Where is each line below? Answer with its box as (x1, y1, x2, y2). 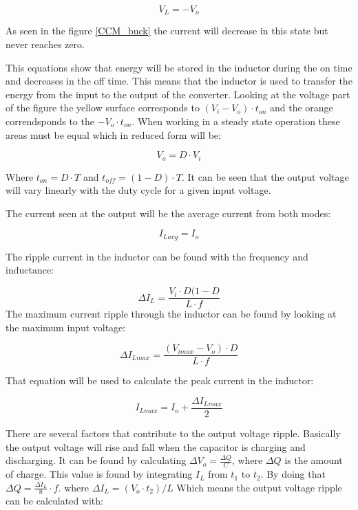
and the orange (269, 100, 333, 115)
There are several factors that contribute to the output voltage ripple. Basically (6, 426, 341, 441)
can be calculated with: (6, 494, 103, 508)
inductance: (6, 263, 54, 277)
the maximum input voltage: (6, 320, 126, 334)
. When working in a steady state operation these (131, 114, 340, 129)
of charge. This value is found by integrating (6, 467, 193, 481)
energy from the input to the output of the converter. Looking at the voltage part (6, 87, 350, 101)
